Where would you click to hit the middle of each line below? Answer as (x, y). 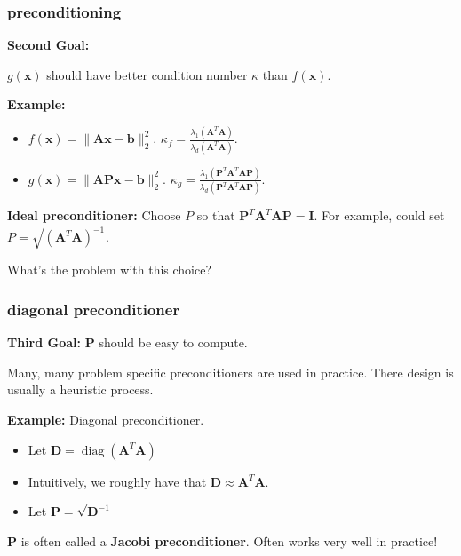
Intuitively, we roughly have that (117, 481)
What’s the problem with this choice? (110, 270)
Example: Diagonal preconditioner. (106, 419)
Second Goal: (48, 45)
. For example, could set (379, 215)
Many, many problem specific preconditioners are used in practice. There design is (230, 372)
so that (216, 215)
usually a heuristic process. (80, 389)
